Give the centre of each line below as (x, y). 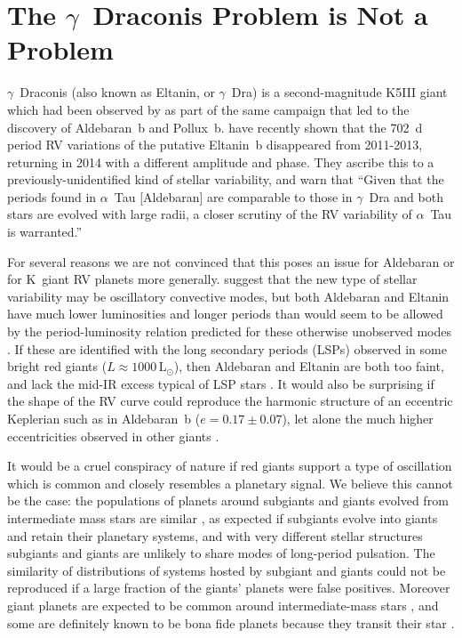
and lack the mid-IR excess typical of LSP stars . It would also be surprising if (221, 383)
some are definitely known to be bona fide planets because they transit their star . (231, 622)
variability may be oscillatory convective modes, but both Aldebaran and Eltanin (228, 296)
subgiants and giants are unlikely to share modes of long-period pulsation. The (221, 553)
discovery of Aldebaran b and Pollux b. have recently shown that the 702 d (215, 127)
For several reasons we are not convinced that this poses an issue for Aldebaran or (231, 261)
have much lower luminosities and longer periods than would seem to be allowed (225, 314)
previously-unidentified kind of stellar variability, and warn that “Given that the (226, 179)
